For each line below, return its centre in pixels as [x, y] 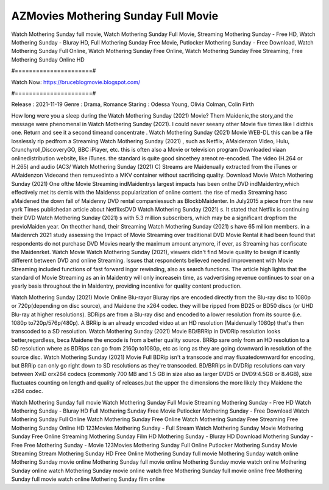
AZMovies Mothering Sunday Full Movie [115, 16]
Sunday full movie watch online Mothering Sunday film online [88, 479]
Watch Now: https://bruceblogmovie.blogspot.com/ [76, 82]
